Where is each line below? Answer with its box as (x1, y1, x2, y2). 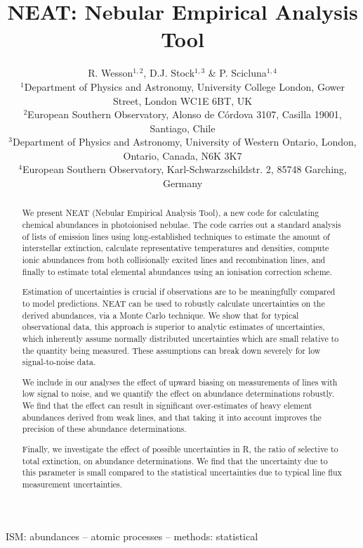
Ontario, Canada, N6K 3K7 (123, 148, 242, 163)
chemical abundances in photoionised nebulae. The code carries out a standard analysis (22, 219, 341, 231)
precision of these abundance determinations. (22, 423, 187, 435)
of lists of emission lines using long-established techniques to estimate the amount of (22, 230, 330, 242)
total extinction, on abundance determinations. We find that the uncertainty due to (22, 454, 328, 466)
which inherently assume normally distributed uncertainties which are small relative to (22, 332, 339, 344)
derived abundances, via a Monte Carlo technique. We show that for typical (22, 309, 299, 321)
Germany (162, 176, 203, 191)
